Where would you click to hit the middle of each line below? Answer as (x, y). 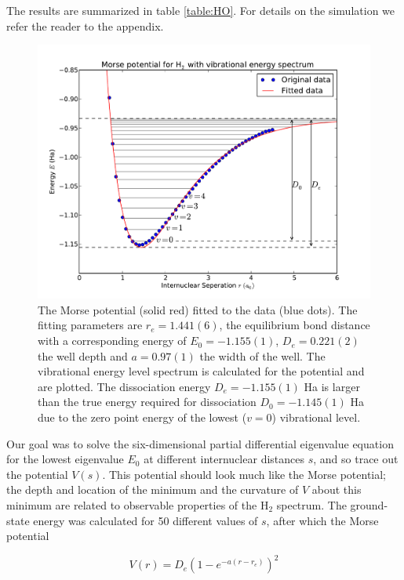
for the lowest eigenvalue (65, 459)
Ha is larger (332, 386)
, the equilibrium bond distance (295, 325)
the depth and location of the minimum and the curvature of (153, 489)
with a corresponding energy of (112, 341)
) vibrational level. (316, 417)
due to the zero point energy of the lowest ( (142, 417)
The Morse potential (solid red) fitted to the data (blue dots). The (198, 309)
